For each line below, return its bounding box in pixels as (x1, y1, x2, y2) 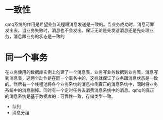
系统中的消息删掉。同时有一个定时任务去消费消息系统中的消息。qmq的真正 (5, 87, 154, 93)
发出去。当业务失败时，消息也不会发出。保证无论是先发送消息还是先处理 (5, 27, 149, 33)
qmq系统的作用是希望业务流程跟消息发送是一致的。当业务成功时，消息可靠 (5, 21, 154, 27)
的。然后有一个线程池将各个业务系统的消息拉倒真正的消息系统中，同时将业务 (5, 81, 158, 87)
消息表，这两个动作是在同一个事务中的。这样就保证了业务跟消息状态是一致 (9, 75, 158, 81)
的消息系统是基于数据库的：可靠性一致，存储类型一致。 (5, 93, 115, 99)
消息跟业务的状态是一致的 (13, 33, 65, 39)
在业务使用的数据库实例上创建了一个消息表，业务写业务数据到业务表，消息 (5, 69, 154, 75)
